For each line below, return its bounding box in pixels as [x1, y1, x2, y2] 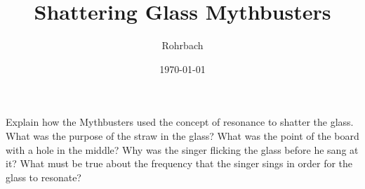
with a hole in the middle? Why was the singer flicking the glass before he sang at [6, 142, 359, 157]
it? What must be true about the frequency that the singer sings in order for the [6, 156, 353, 171]
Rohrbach [161, 38, 204, 53]
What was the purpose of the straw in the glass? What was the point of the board [6, 128, 359, 143]
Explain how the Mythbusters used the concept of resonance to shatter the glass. [6, 115, 354, 129]
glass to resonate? [6, 169, 81, 184]
